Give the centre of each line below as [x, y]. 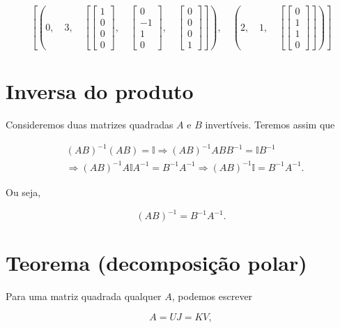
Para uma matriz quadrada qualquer [84, 296]
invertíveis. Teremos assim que [270, 125]
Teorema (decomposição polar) [156, 263]
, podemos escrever [212, 296]
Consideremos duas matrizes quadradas [90, 125]
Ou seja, [23, 192]
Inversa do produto [100, 91]
